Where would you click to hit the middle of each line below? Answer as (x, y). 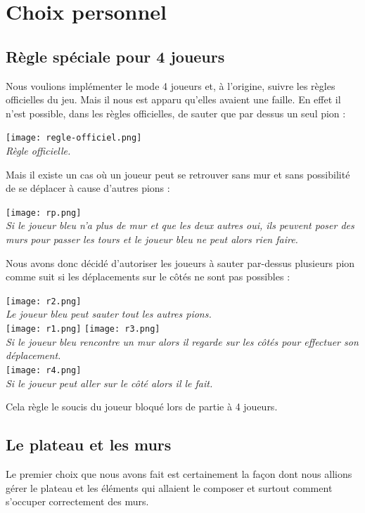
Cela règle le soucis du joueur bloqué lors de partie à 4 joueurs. (142, 407)
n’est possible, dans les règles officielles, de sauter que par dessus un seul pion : (176, 113)
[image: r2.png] (44, 301)
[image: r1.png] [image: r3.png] (83, 329)
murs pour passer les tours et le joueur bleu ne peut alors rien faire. (152, 239)
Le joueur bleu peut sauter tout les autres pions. (109, 314)
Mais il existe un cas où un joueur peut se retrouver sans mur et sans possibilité (178, 174)
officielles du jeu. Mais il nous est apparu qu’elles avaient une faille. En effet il (173, 99)
